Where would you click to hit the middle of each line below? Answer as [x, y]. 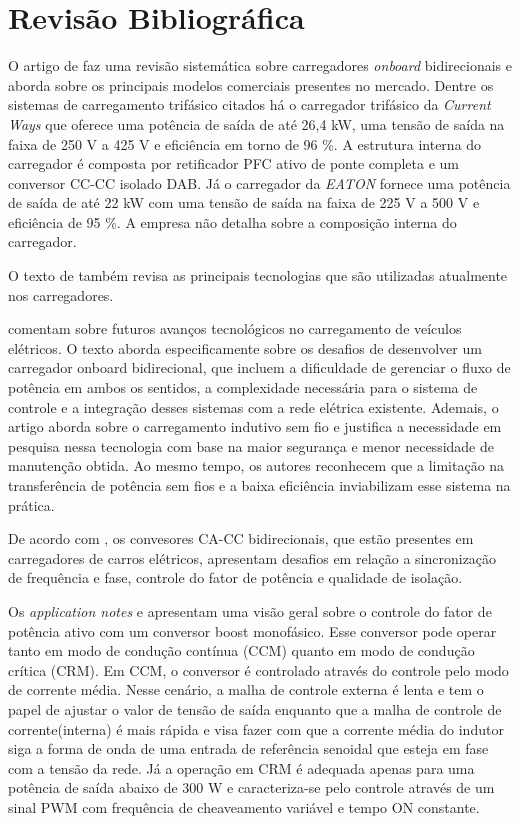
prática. [31, 504]
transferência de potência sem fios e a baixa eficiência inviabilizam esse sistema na [259, 485]
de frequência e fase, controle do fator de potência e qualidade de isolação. [235, 577]
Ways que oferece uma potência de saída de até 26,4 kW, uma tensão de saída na [256, 123]
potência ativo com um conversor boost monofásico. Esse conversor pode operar [252, 630]
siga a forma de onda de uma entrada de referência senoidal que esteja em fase [248, 748]
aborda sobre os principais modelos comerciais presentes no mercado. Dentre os [251, 84]
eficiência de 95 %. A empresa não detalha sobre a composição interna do [232, 221]
